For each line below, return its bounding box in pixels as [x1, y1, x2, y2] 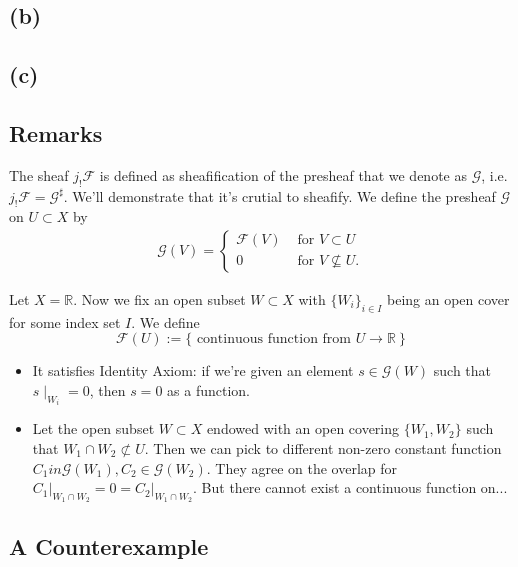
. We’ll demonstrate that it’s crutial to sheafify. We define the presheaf [63, 185, 496, 206]
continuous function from [196, 332, 352, 347]
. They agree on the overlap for [206, 457, 397, 478]
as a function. [167, 379, 250, 400]
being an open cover [387, 288, 510, 309]
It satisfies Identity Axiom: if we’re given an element [32, 360, 354, 381]
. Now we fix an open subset [73, 288, 246, 309]
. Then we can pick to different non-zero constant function [144, 438, 502, 458]
